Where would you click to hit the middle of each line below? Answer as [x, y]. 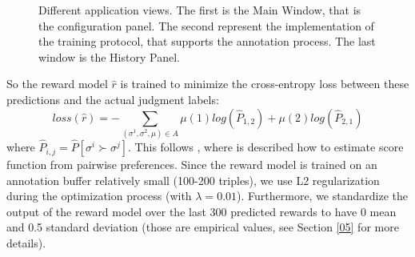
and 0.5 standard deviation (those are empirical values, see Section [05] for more [203, 227]
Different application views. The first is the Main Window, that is [200, 10]
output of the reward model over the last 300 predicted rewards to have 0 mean [202, 211]
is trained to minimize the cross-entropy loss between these [265, 84]
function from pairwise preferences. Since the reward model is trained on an [192, 165]
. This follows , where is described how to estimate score [266, 147]
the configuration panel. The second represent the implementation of [206, 25]
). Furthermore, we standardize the [322, 196]
